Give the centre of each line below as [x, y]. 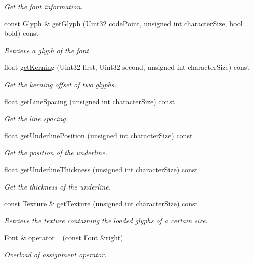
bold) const [22, 33]
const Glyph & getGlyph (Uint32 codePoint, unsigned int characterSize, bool [123, 23]
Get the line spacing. [36, 118]
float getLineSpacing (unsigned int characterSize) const [90, 101]
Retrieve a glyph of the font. [48, 50]
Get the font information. [44, 6]
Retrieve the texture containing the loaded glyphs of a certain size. [106, 220]
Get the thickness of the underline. [58, 186]
